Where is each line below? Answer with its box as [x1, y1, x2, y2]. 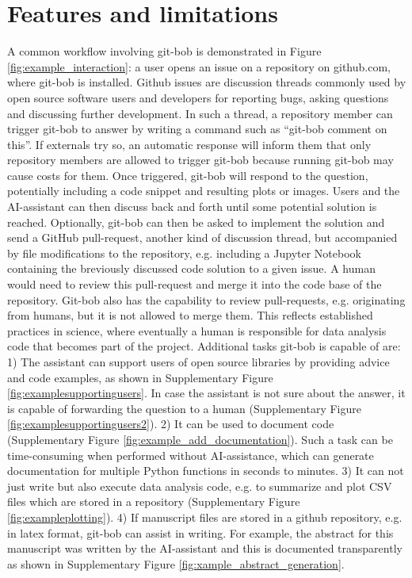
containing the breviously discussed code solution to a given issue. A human [7, 260, 376, 277]
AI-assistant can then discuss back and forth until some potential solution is [7, 198, 377, 215]
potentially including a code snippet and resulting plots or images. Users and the [7, 182, 400, 199]
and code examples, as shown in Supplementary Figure [7, 369, 273, 385]
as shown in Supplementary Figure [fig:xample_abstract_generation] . [7, 555, 345, 572]
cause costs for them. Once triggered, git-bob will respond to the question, [7, 167, 368, 183]
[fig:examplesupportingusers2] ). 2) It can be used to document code [7, 415, 334, 432]
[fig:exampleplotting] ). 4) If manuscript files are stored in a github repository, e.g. [7, 508, 402, 525]
